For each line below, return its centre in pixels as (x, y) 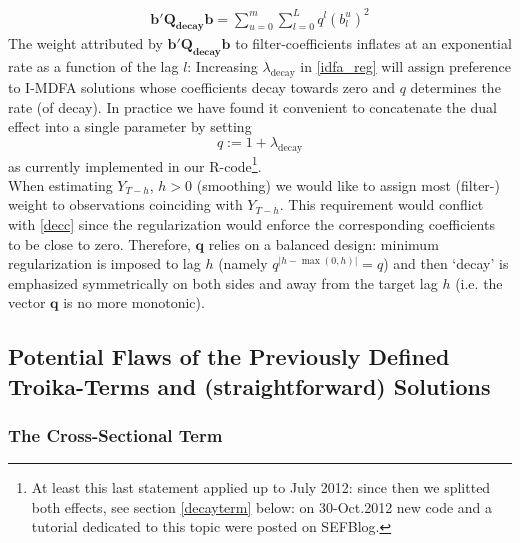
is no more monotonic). (134, 302)
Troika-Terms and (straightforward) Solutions (249, 385)
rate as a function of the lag (93, 66)
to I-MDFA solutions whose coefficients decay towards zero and (201, 86)
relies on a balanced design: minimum (323, 243)
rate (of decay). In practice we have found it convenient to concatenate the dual (252, 106)
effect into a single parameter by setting (130, 126)
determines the (455, 86)
